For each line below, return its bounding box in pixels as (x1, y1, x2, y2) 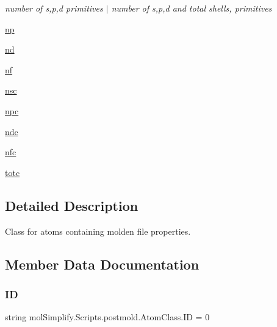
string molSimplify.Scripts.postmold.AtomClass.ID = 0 (5, 310, 210, 323)
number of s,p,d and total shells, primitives (111, 2, 272, 14)
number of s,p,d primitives (5, 2, 103, 14)
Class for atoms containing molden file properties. (5, 224, 191, 237)
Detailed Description (5, 196, 138, 215)
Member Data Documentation (5, 254, 200, 273)
